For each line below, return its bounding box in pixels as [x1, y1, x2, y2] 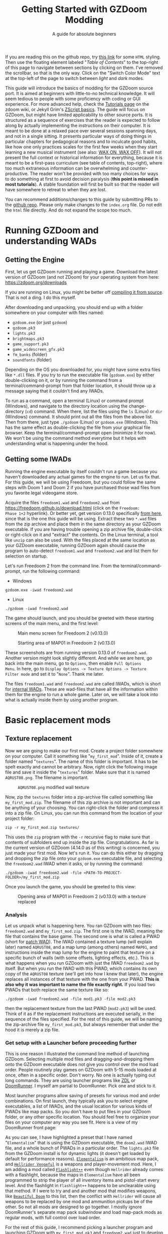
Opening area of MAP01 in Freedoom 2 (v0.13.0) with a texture [18, 893, 146, 899]
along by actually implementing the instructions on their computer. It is [5, 122, 151, 128]
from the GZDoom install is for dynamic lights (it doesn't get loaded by [5, 1150, 150, 1156]
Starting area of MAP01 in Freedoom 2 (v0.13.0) [18, 640, 115, 646]
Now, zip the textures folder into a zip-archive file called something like [5, 794, 153, 800]
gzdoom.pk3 [12, 326, 36, 331]
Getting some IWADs [5, 455, 72, 464]
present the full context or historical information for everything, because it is [5, 155, 163, 161]
